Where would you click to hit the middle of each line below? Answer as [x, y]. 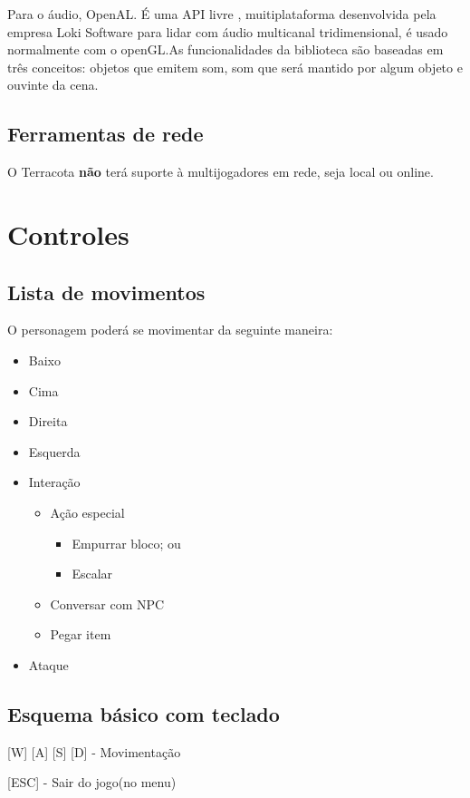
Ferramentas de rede [106, 134]
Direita [48, 421]
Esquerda [54, 451]
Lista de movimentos [106, 292]
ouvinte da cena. [53, 85]
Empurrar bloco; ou [126, 543]
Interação [54, 482]
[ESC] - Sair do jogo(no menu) [92, 782]
